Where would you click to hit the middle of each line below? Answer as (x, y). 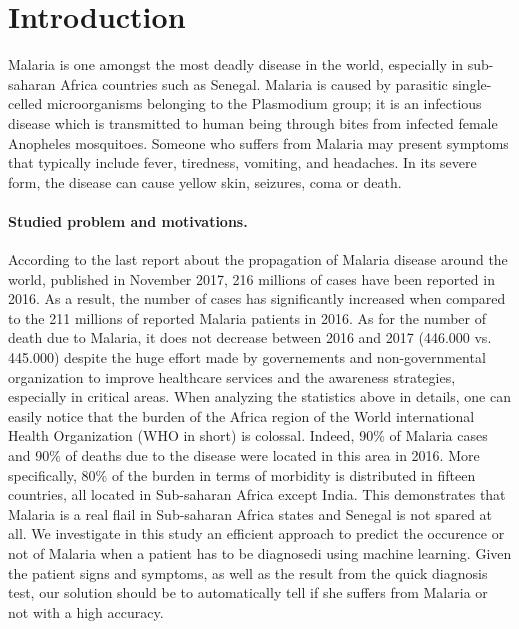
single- (472, 83)
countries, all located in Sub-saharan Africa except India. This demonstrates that (257, 494)
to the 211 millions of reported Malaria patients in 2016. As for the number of (247, 317)
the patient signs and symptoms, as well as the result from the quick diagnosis (248, 572)
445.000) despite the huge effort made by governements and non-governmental (247, 357)
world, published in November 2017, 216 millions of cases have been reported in (251, 278)
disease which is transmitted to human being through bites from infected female (253, 122)
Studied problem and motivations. (128, 220)
